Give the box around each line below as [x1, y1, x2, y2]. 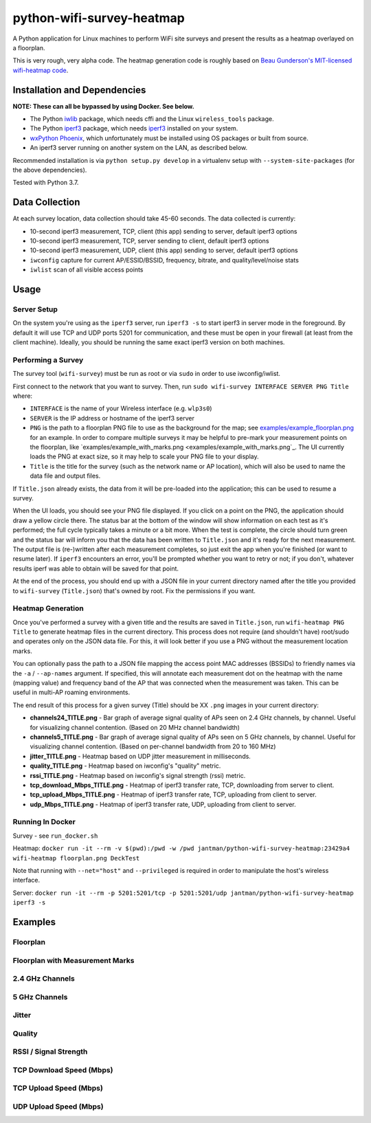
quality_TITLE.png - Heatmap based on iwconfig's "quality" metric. [30, 761, 221, 770]
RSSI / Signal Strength [12, 1047, 88, 1056]
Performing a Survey [12, 355, 84, 364]
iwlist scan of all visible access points [30, 265, 144, 274]
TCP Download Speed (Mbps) [12, 1065, 113, 1075]
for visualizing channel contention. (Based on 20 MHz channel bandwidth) [30, 723, 240, 731]
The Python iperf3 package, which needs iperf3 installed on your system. [30, 124, 238, 133]
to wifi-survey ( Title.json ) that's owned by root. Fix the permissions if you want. [12, 586, 256, 594]
